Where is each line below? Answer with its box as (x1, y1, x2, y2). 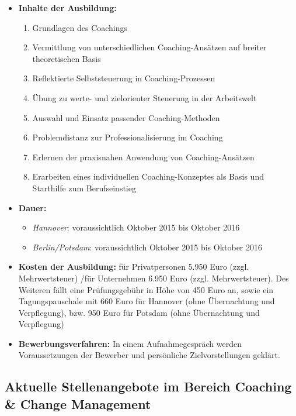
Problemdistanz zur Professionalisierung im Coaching (32, 131, 223, 143)
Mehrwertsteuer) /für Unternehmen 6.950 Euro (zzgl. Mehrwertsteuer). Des (18, 271, 289, 284)
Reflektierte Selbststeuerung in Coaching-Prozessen (32, 72, 215, 84)
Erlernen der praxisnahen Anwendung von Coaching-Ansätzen (32, 150, 255, 163)
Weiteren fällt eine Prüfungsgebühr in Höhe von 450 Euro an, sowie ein (18, 283, 274, 295)
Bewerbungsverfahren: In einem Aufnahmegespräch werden (18, 337, 242, 349)
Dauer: (18, 201, 47, 214)
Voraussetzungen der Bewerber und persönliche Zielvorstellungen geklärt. (18, 349, 280, 361)
